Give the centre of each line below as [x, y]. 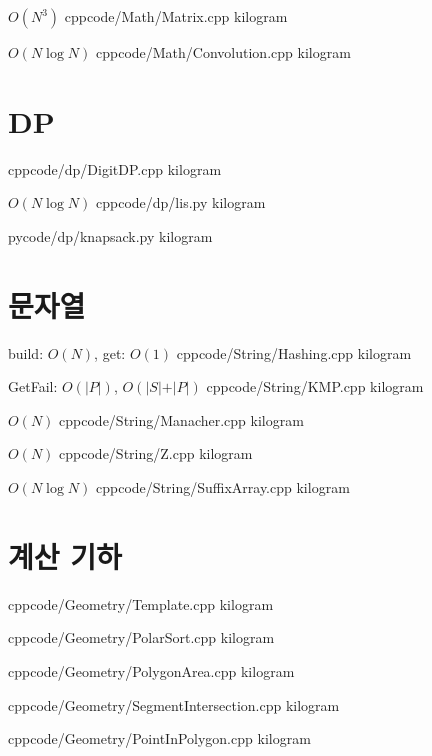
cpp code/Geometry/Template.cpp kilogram [141, 603]
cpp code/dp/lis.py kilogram [180, 202]
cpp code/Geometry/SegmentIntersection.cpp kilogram [174, 704]
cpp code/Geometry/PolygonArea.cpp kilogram [151, 670]
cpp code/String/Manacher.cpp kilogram [181, 419]
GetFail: [33, 386]
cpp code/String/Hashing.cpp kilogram [294, 352]
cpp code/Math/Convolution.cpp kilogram [223, 52]
